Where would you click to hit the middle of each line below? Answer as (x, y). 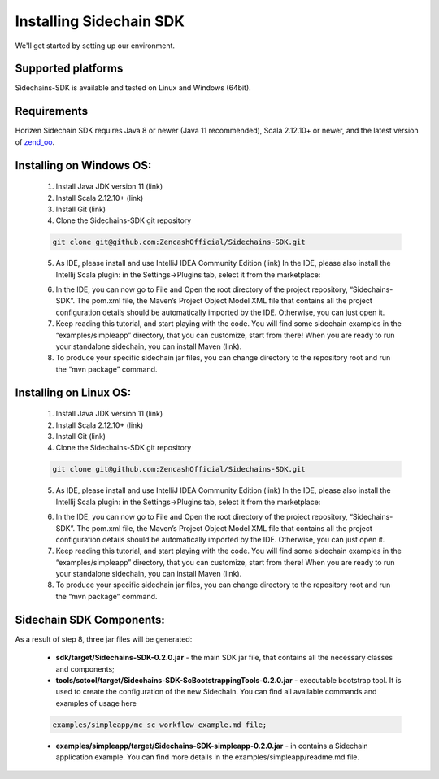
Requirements (52, 111)
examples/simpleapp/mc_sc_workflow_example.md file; (160, 725)
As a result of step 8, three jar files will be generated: (104, 639)
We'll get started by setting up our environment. (95, 46)
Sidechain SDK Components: (90, 619)
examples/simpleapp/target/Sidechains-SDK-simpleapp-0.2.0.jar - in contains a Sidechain (212, 746)
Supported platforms (69, 69)
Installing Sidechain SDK (100, 21)
